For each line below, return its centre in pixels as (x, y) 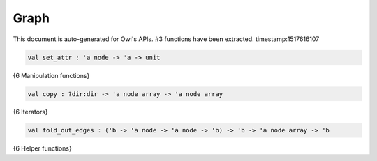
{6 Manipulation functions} (51, 75)
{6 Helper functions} (43, 148)
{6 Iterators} (30, 112)
